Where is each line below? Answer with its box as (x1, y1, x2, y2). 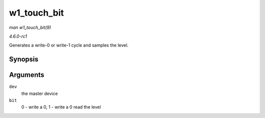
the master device (21, 91, 58, 96)
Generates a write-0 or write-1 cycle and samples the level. (9, 42, 129, 48)
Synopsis (9, 55, 39, 64)
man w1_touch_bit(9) (9, 24, 52, 30)
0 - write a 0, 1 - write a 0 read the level (21, 104, 101, 110)
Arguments (9, 71, 45, 79)
